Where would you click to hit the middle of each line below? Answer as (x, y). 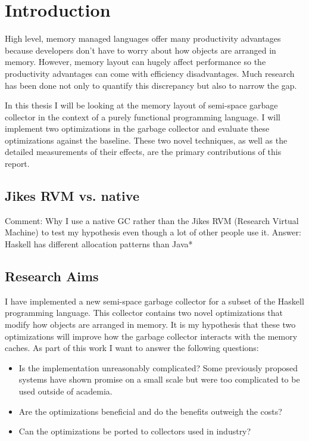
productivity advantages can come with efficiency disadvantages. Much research (150, 73)
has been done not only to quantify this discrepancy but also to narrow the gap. (151, 85)
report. (17, 164)
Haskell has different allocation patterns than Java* (99, 244)
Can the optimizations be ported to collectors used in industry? (135, 431)
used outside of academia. (65, 391)
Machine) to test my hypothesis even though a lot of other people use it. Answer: (153, 232)
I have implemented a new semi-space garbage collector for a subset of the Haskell (154, 301)
